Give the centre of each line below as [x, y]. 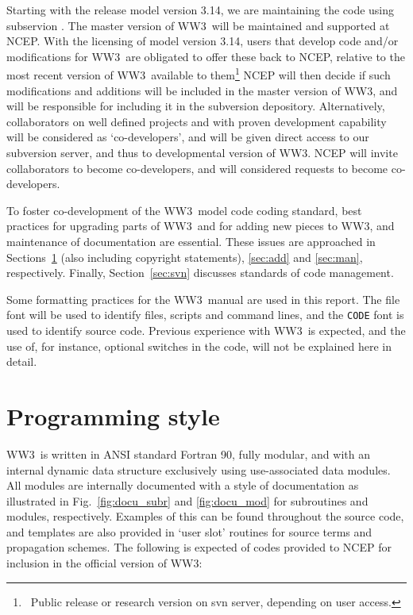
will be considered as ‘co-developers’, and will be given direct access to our [188, 137]
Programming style [113, 415]
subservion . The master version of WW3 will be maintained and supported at [198, 25]
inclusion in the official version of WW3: [104, 563]
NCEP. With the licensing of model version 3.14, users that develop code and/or [203, 41]
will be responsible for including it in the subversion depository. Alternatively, [196, 106]
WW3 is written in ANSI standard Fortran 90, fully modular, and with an [188, 454]
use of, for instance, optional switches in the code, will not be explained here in [199, 346]
